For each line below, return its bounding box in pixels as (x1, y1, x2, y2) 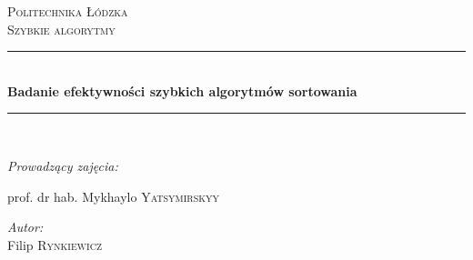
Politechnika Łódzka (7, 2, 128, 20)
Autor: (7, 217, 44, 236)
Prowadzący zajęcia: (7, 155, 118, 175)
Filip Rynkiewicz (7, 235, 102, 254)
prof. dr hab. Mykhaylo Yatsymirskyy (7, 186, 220, 205)
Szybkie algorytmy (7, 19, 116, 38)
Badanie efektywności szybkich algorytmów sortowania (7, 81, 357, 100)
